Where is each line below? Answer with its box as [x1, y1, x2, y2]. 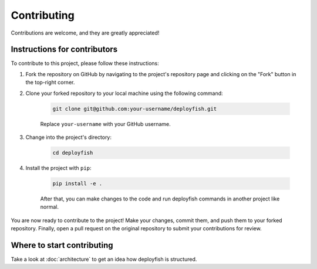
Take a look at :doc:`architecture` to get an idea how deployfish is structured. [11, 256, 197, 263]
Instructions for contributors [11, 45, 118, 55]
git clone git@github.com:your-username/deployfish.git [52, 105, 217, 112]
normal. [40, 203, 59, 210]
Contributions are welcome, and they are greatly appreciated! [11, 29, 160, 36]
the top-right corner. [25, 79, 75, 86]
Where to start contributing [11, 240, 113, 250]
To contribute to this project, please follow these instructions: [11, 60, 160, 67]
